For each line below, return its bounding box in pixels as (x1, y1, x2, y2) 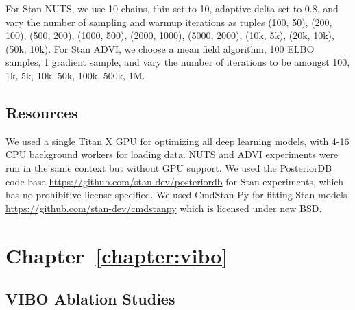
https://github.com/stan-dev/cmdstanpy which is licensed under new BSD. (5, 201, 322, 215)
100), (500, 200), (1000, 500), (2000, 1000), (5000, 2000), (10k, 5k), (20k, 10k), (5, 28, 334, 42)
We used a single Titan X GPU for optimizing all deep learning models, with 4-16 (5, 133, 350, 148)
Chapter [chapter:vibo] (5, 241, 228, 269)
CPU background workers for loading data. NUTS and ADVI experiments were (5, 147, 339, 162)
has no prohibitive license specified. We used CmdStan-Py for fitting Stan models (5, 188, 347, 202)
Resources (5, 101, 78, 122)
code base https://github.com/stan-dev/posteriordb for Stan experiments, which (5, 174, 343, 188)
